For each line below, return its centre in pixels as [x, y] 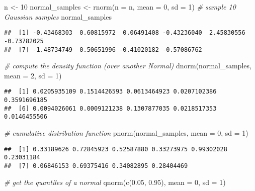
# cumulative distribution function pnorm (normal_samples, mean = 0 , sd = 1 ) [126, 132]
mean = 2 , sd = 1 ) [33, 75]
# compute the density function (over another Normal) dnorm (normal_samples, [128, 66]
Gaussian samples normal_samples [58, 16]
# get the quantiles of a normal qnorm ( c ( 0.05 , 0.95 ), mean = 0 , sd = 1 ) [115, 182]
